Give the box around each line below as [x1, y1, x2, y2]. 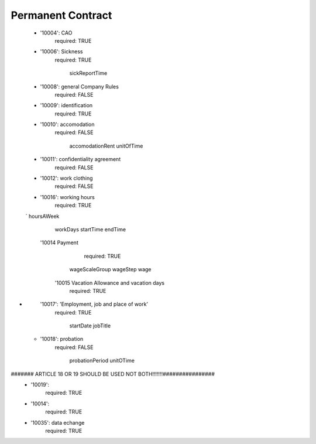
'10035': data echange [30, 419, 85, 426]
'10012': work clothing [40, 175, 93, 182]
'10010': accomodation [40, 121, 95, 128]
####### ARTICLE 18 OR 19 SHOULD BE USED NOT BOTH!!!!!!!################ [11, 370, 215, 377]
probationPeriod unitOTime [69, 357, 135, 364]
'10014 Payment [40, 239, 78, 246]
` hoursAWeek [25, 213, 60, 220]
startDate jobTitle [69, 322, 111, 329]
